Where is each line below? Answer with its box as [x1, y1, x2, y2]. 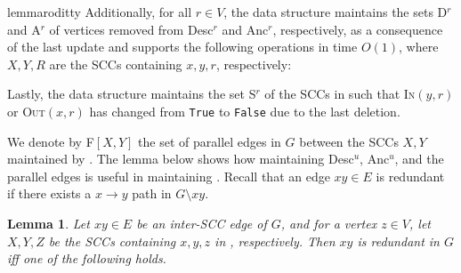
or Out [7, 101, 45, 120]
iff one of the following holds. [7, 249, 166, 268]
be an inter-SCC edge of [136, 214, 267, 232]
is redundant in [357, 231, 440, 250]
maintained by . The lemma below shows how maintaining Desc [7, 149, 354, 168]
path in [132, 184, 172, 203]
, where [399, 37, 439, 56]
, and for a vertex [280, 214, 377, 232]
